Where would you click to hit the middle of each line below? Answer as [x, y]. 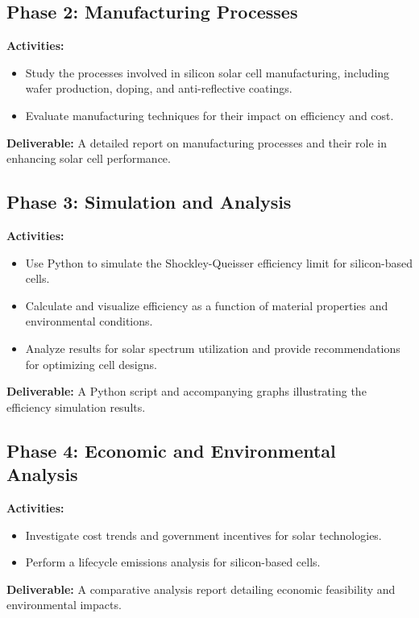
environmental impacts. [64, 605]
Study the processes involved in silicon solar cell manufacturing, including [207, 72]
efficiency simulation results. [76, 406]
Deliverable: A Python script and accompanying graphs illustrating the [187, 391]
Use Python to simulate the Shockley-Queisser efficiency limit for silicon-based [219, 262]
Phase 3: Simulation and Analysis [149, 202]
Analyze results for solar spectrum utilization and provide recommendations [213, 348]
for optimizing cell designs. [91, 364]
